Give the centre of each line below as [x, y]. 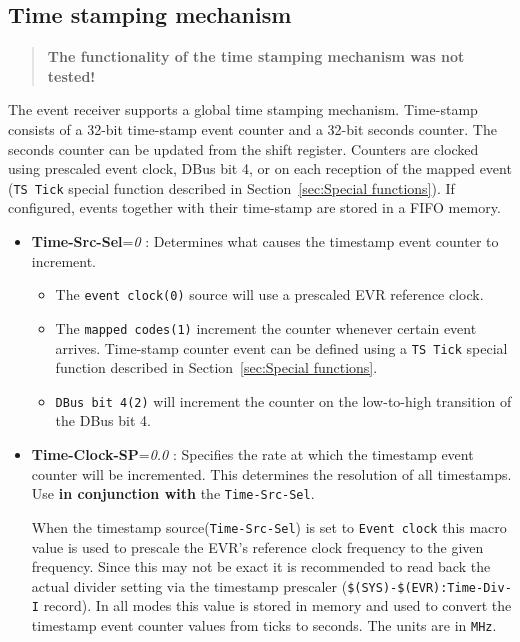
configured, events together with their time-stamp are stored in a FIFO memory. [254, 207]
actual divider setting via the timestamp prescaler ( [189, 585]
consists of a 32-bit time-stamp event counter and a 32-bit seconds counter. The [252, 128]
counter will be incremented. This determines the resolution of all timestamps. [271, 473]
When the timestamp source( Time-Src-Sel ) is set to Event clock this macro [269, 526]
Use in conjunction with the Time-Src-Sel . [173, 493]
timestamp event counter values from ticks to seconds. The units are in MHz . [264, 625]
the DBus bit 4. [103, 420]
